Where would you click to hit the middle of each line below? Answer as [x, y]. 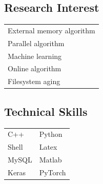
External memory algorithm [51, 30]
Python [51, 134]
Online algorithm [35, 68]
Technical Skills [46, 111]
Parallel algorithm [36, 43]
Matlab [50, 160]
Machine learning [35, 56]
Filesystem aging [34, 81]
